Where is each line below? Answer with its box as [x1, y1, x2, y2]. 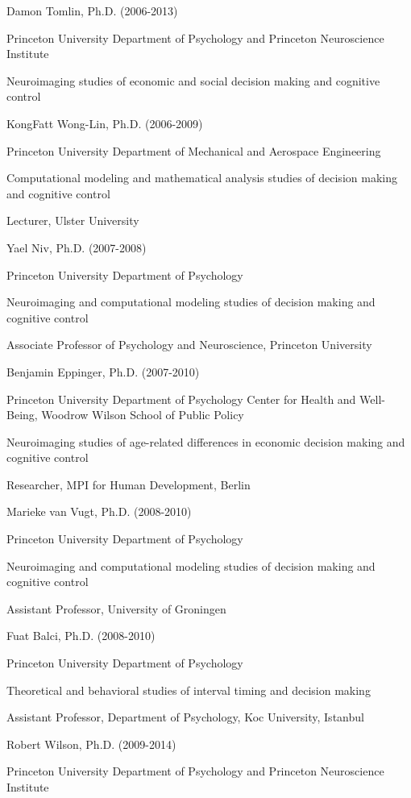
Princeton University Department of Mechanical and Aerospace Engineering [6, 142, 381, 159]
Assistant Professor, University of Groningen [6, 600, 226, 617]
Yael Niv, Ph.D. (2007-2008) [6, 239, 147, 256]
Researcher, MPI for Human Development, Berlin [6, 476, 251, 493]
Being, [6, 406, 38, 423]
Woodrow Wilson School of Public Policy [41, 406, 244, 423]
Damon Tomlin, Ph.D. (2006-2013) [6, 2, 178, 19]
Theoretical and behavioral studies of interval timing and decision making [6, 681, 371, 698]
